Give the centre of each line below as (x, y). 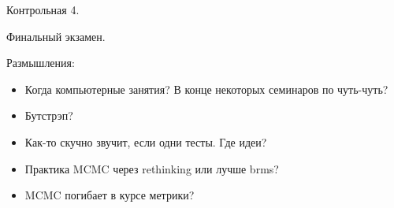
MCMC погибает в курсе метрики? (110, 195)
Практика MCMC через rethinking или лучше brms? (152, 168)
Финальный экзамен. (56, 36)
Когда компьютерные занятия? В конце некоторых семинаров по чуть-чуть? (206, 89)
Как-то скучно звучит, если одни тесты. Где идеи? (146, 141)
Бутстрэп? (49, 115)
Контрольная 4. (43, 9)
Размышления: (41, 63)
